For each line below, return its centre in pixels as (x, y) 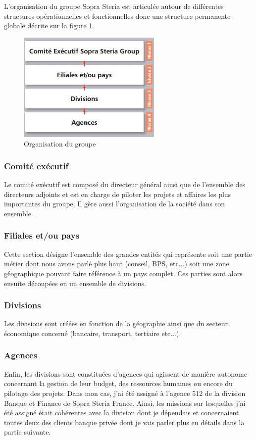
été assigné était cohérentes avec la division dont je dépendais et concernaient (122, 413)
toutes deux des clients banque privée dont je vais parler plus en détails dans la (124, 422)
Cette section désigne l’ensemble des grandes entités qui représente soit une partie (128, 254)
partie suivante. (27, 432)
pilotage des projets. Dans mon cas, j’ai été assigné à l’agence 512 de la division (125, 393)
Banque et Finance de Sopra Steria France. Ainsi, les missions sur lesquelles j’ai (125, 403)
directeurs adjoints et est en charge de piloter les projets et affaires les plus (118, 194)
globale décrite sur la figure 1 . (49, 25)
